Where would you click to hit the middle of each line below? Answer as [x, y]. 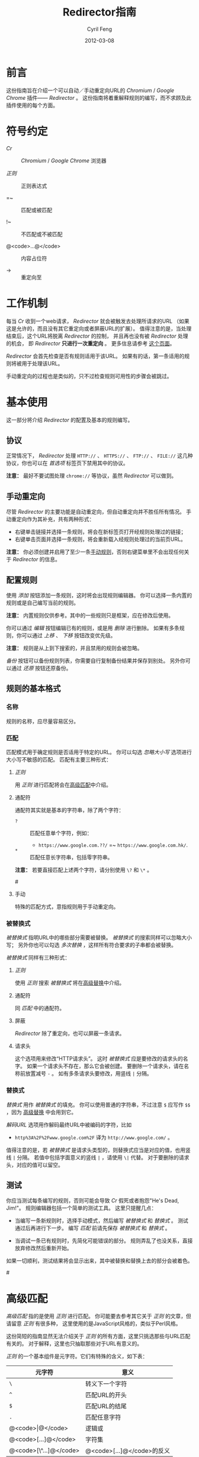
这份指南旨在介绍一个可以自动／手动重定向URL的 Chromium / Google [90, 90]
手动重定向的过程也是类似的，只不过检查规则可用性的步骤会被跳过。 [89, 376]
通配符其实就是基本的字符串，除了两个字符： [69, 810]
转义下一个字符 [106, 1384]
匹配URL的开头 [106, 1395]
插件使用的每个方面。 [32, 105]
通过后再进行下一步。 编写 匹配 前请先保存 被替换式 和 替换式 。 [92, 1228]
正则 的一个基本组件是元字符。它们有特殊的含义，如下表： [77, 1357]
